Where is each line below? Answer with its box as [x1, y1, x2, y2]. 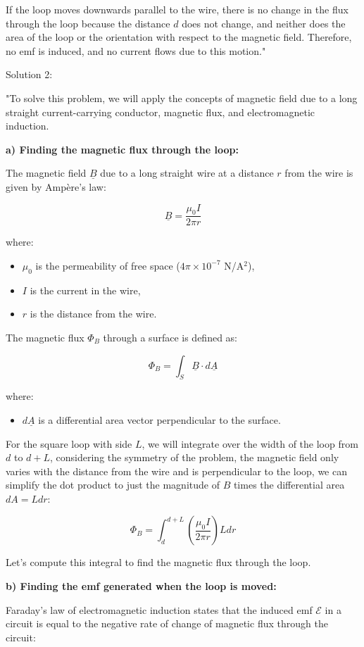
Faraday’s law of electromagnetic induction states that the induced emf [6, 602, 313, 617]
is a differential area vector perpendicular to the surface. [38, 412, 281, 427]
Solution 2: [6, 67, 53, 82]
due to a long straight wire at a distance [100, 165, 274, 180]
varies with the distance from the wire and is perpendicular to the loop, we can [6, 463, 347, 478]
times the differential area [233, 477, 345, 492]
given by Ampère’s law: [6, 179, 106, 194]
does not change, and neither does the [182, 15, 346, 30]
